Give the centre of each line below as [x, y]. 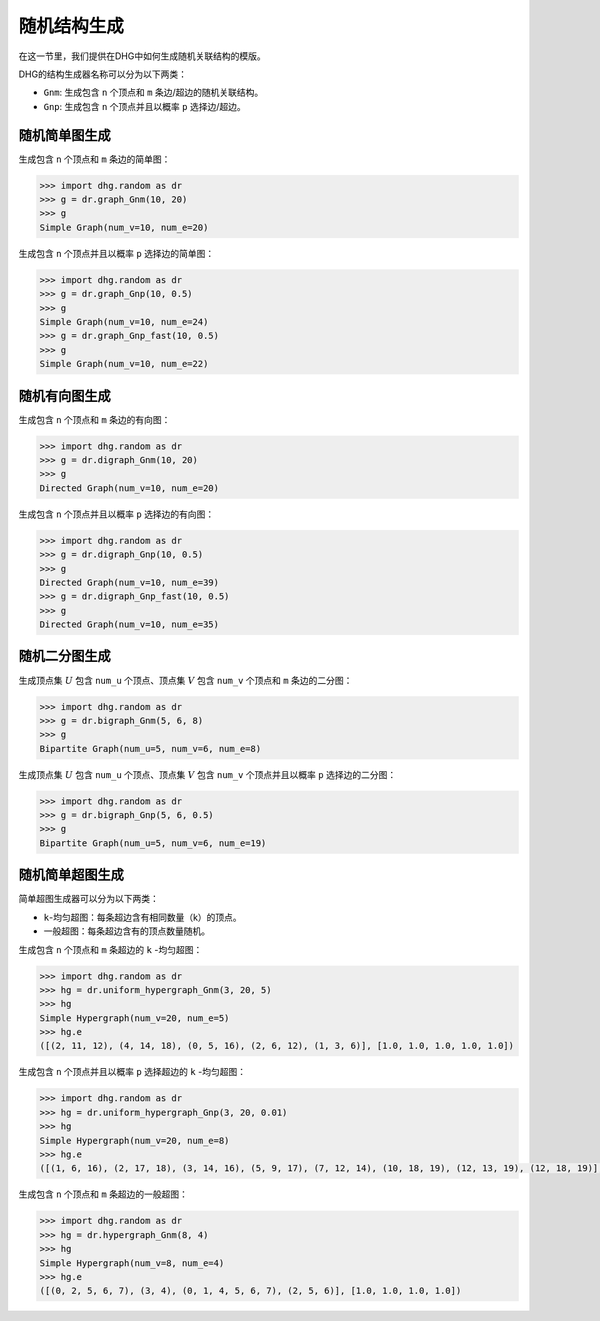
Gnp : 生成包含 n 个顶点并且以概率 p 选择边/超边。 [144, 106]
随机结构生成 [71, 26]
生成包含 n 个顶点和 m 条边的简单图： [94, 159]
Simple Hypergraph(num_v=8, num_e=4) [132, 1263]
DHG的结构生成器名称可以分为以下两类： [102, 74]
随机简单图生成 [64, 135]
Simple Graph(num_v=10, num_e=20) [124, 227]
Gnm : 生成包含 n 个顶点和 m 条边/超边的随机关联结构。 [153, 92]
